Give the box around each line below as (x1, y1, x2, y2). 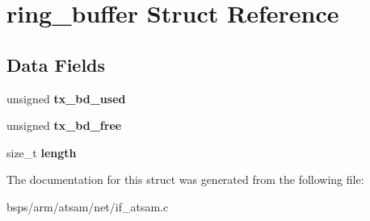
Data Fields (6, 52, 106, 77)
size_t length (6, 144, 77, 161)
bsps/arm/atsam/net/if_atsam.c (6, 198, 169, 215)
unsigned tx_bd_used (6, 90, 126, 106)
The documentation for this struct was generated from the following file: (6, 171, 364, 188)
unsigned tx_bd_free (6, 117, 122, 134)
